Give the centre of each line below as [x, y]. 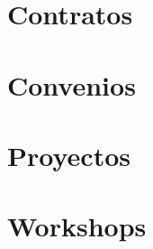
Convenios [72, 84]
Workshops [77, 226]
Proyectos [69, 155]
